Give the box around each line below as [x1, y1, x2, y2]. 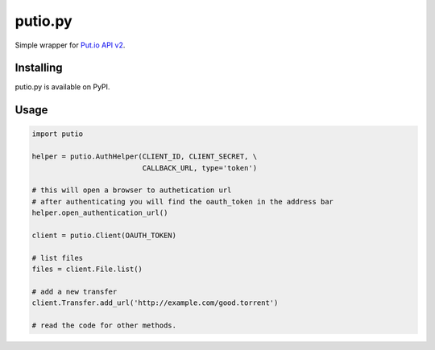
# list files [31, 253, 84, 262]
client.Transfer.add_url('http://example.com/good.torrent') [31, 299, 279, 307]
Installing [14, 61, 64, 75]
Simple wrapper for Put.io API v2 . [14, 40, 126, 50]
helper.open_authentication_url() [31, 208, 168, 217]
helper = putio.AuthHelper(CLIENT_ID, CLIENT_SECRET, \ [31, 152, 258, 161]
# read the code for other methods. [31, 321, 177, 330]
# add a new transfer [31, 286, 118, 296]
